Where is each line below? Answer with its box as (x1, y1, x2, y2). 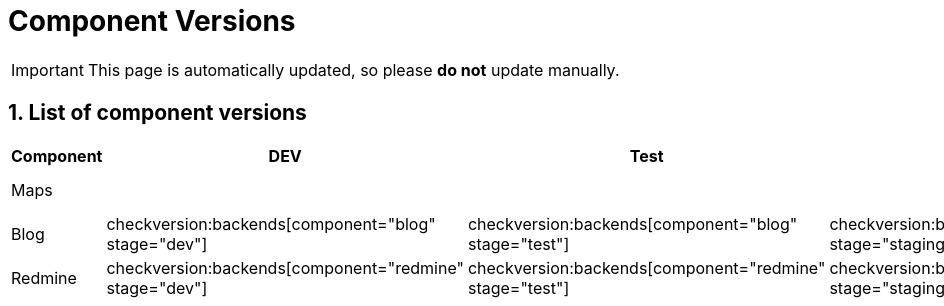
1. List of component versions (8, 100, 307, 126)
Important (11, 59, 84, 80)
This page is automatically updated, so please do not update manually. (87, 59, 620, 80)
